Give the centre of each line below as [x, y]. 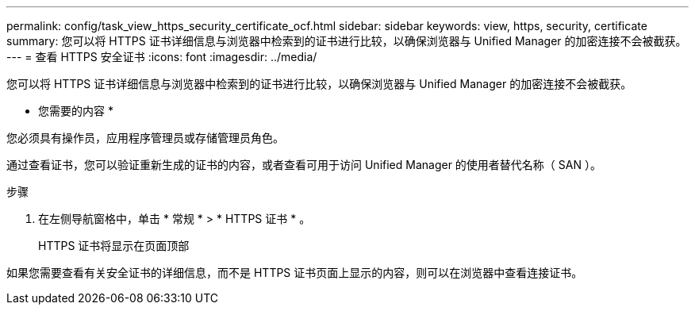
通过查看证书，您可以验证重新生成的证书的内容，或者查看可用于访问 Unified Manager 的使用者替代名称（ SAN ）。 [304, 165]
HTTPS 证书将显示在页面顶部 [114, 246]
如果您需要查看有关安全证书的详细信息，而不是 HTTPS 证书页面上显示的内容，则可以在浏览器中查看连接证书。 [295, 273]
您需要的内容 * [76, 111]
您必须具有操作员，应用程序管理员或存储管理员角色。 [145, 138]
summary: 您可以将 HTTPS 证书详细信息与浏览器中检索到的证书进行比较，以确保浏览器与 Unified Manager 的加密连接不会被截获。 [347, 41]
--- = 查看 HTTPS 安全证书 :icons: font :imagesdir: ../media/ [162, 57]
